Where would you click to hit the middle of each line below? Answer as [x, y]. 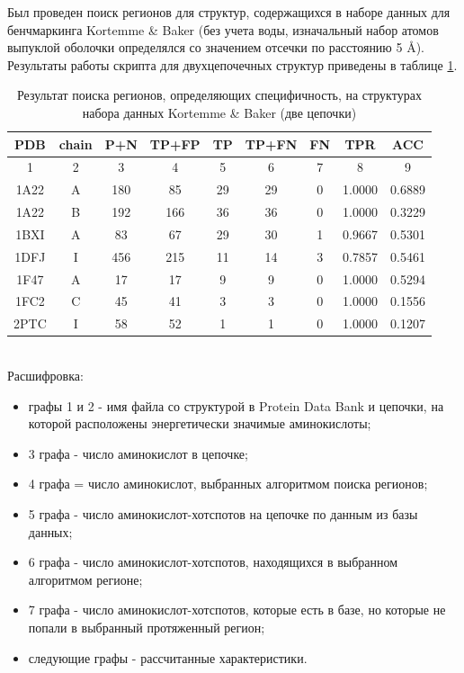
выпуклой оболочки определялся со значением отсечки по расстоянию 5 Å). [216, 47]
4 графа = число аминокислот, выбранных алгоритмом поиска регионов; [228, 484]
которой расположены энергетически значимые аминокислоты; [200, 423]
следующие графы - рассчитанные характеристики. [168, 657]
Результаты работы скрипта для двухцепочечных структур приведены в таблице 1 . [232, 64]
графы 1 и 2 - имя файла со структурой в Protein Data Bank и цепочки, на [236, 405]
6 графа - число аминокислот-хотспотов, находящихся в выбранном [213, 562]
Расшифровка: [45, 375]
